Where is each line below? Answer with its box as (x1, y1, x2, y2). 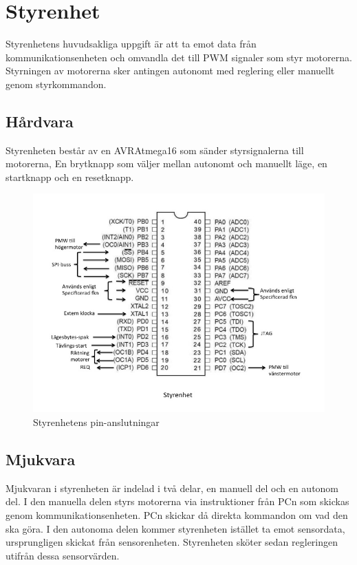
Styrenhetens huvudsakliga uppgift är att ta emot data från (6, 36, 257, 51)
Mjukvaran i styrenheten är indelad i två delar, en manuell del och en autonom (6, 480, 339, 495)
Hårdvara (6, 110, 74, 131)
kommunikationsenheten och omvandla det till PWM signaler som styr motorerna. (6, 50, 352, 64)
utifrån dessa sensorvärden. (6, 548, 120, 562)
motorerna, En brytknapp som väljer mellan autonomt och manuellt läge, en (6, 156, 327, 171)
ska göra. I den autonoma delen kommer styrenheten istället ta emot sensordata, (6, 521, 345, 535)
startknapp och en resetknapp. (6, 169, 134, 184)
